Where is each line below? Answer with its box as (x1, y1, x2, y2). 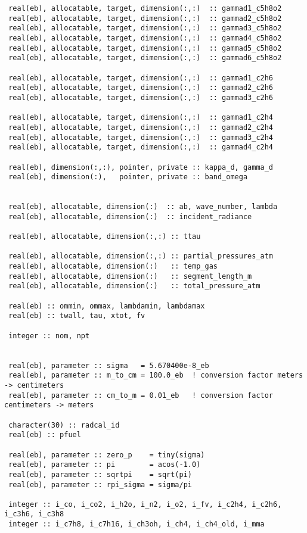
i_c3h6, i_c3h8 (4, 510, 64, 519)
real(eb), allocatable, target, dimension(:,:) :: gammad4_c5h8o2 (8, 33, 282, 42)
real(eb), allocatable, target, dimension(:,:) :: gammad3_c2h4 (8, 133, 274, 142)
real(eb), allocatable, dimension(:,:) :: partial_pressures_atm (8, 252, 274, 261)
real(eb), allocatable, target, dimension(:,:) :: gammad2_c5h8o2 (8, 14, 282, 23)
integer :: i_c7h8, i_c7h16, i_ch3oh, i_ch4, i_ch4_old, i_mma (8, 520, 265, 529)
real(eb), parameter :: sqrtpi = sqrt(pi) (8, 470, 192, 479)
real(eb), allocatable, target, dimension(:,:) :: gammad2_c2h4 (8, 123, 274, 132)
